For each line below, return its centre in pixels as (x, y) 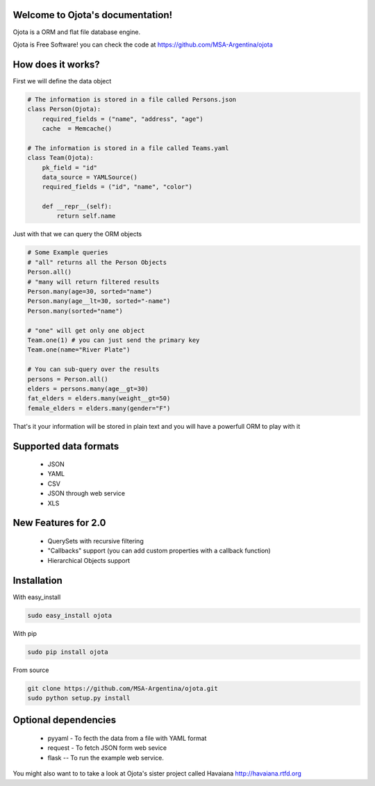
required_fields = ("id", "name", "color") (117, 187)
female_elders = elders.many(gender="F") (99, 408)
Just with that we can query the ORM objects (77, 234)
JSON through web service (86, 493)
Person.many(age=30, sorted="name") (90, 292)
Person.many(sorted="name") (75, 311)
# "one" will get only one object (86, 330)
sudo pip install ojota (68, 652)
